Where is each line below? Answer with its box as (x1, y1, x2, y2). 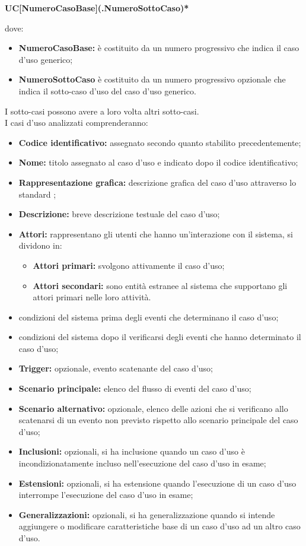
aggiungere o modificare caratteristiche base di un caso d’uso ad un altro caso (18, 520, 301, 532)
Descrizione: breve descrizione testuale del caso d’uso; (18, 208, 220, 220)
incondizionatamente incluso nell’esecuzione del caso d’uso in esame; (18, 457, 266, 469)
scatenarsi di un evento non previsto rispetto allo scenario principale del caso (18, 414, 298, 426)
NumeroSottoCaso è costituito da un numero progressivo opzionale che (18, 73, 286, 85)
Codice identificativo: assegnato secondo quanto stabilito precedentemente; (18, 136, 301, 148)
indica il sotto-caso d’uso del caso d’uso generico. (18, 84, 196, 97)
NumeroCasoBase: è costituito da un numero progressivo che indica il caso (18, 42, 299, 54)
